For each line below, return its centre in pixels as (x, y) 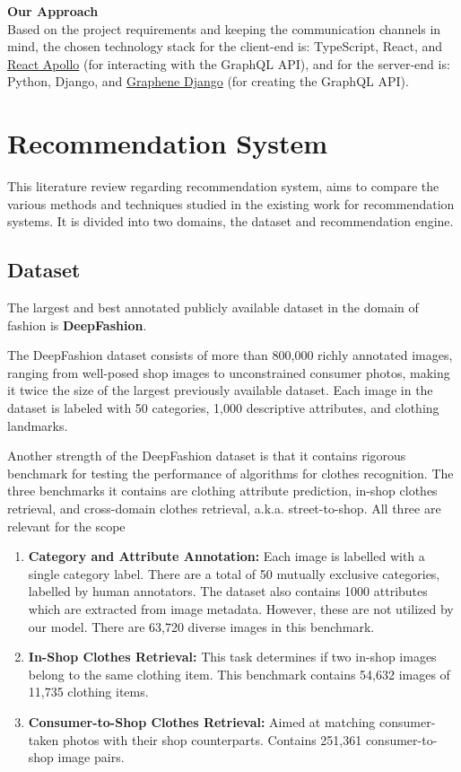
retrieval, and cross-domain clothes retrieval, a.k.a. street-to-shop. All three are (224, 509)
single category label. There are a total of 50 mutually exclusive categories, (234, 573)
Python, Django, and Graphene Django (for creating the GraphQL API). (208, 81)
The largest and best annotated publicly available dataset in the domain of (213, 307)
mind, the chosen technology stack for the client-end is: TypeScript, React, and (225, 46)
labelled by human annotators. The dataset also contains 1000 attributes (228, 591)
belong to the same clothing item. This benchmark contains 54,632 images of (239, 674)
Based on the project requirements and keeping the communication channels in (224, 28)
